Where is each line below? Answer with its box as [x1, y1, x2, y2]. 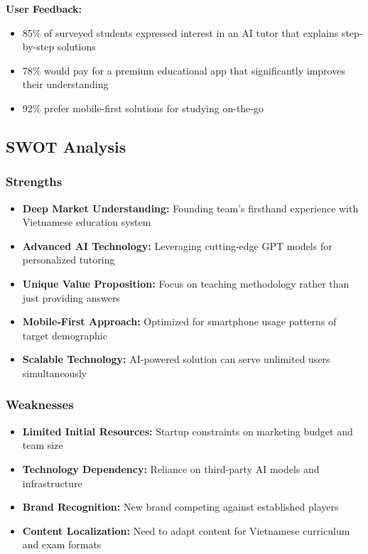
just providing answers [22, 290, 121, 305]
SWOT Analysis [6, 135, 126, 157]
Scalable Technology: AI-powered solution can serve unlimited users [22, 352, 330, 366]
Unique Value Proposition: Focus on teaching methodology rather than [22, 276, 350, 290]
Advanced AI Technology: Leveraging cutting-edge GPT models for [22, 238, 332, 253]
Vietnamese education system [22, 214, 151, 229]
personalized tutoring [22, 252, 115, 267]
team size [22, 438, 63, 452]
